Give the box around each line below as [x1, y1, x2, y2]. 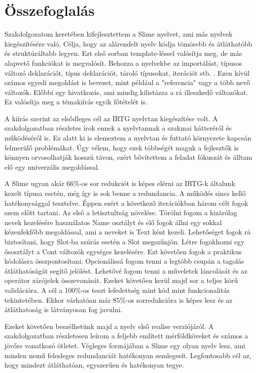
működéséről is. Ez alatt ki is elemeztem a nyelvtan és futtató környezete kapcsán [4, 133, 252, 143]
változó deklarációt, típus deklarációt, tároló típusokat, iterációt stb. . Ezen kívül [4, 67, 250, 78]
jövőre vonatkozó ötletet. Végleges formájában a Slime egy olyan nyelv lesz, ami [4, 340, 246, 350]
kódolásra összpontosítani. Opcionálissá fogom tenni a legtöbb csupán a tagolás [4, 256, 244, 266]
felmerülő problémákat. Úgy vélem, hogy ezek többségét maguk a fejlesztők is [4, 142, 239, 152]
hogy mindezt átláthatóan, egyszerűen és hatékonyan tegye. [4, 360, 184, 370]
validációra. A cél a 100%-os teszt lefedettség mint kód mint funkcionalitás [4, 284, 230, 295]
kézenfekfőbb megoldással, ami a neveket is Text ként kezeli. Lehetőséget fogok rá [4, 227, 251, 237]
